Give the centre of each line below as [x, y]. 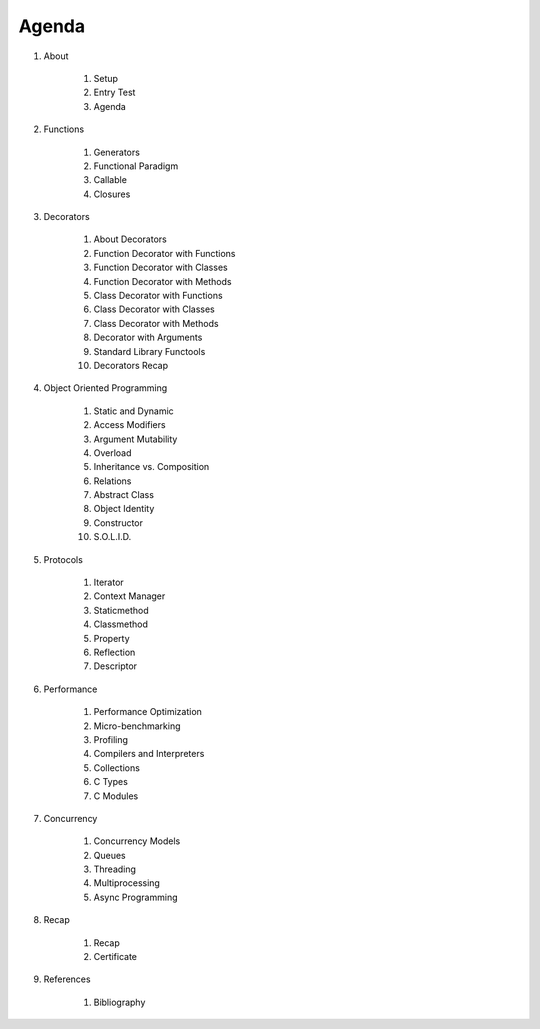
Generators [116, 152]
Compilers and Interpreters [149, 754]
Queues [109, 855]
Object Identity [124, 509]
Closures [112, 194]
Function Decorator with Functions [164, 253]
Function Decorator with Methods [162, 281]
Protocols [63, 559]
